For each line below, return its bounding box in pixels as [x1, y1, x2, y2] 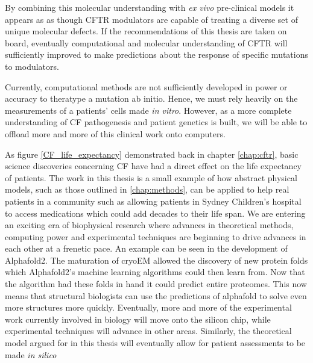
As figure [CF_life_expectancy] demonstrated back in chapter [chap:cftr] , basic [5, 147, 299, 160]
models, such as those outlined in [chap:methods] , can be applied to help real [5, 183, 289, 196]
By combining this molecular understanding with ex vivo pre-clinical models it [5, 1, 294, 13]
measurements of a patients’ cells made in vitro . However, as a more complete [5, 104, 292, 116]
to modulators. [5, 60, 59, 72]
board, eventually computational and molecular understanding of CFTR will [5, 36, 288, 49]
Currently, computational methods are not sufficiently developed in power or [5, 80, 288, 93]
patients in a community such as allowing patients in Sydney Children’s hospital [5, 194, 302, 207]
